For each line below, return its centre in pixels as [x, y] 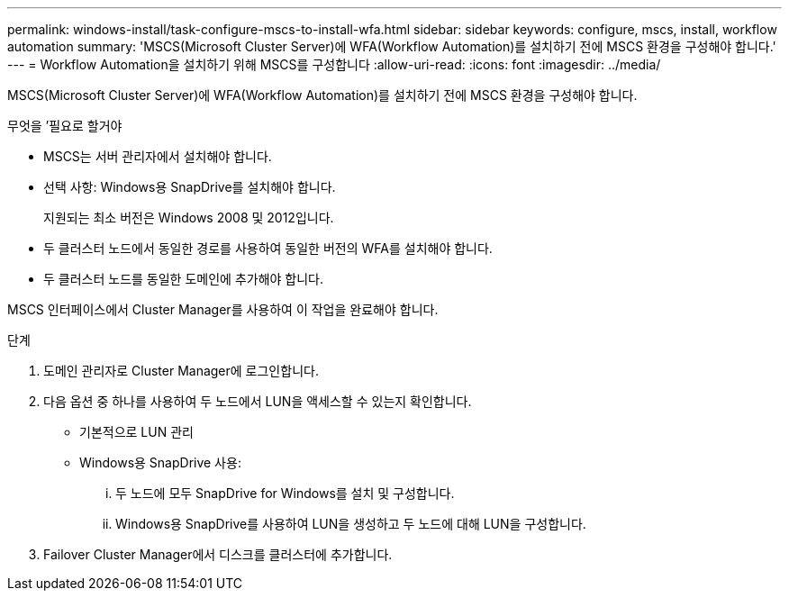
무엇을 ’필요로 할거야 [65, 126]
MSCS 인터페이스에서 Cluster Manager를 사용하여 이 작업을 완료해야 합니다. [223, 309]
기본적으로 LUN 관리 [136, 432]
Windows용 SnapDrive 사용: [160, 462]
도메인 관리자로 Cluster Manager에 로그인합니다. [181, 371]
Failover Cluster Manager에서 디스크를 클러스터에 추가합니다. [218, 554]
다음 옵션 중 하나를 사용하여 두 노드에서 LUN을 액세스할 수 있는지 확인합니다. [258, 401]
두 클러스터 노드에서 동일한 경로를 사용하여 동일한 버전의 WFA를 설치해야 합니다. [268, 248]
